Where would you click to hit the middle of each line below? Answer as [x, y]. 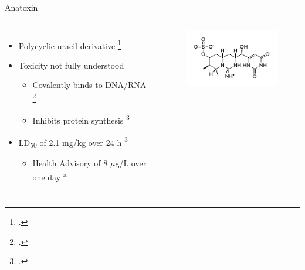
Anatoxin [21, 7]
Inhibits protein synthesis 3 [81, 119]
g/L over [131, 163]
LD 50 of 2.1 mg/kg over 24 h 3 [73, 142]
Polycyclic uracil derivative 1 [70, 45]
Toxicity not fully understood [71, 65]
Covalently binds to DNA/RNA [89, 85]
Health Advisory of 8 [70, 163]
